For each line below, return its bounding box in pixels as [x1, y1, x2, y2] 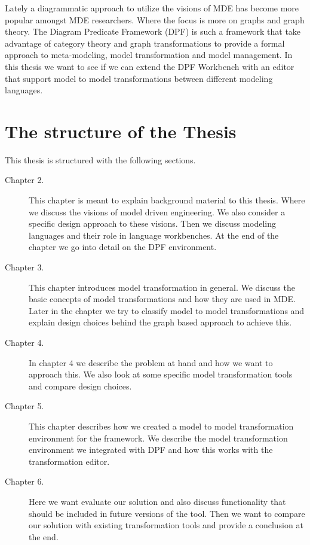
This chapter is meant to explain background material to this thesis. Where [29, 194, 305, 206]
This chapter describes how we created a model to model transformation [29, 419, 294, 432]
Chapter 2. [5, 173, 44, 186]
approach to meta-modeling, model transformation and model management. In [5, 48, 293, 61]
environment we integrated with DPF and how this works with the [29, 443, 273, 456]
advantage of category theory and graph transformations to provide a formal [5, 36, 285, 49]
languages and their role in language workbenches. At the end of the [29, 229, 279, 241]
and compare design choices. [29, 379, 132, 392]
